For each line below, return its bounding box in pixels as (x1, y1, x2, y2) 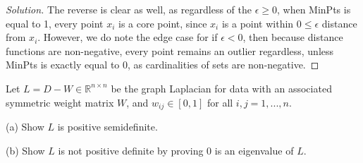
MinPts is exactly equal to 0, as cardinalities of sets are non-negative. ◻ (6, 57, 319, 72)
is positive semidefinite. (57, 119, 158, 134)
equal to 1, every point (6, 16, 104, 30)
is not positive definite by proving (58, 143, 204, 157)
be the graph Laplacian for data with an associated (111, 80, 332, 95)
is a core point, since (118, 16, 207, 30)
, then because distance (242, 30, 343, 44)
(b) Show (6, 143, 45, 157)
